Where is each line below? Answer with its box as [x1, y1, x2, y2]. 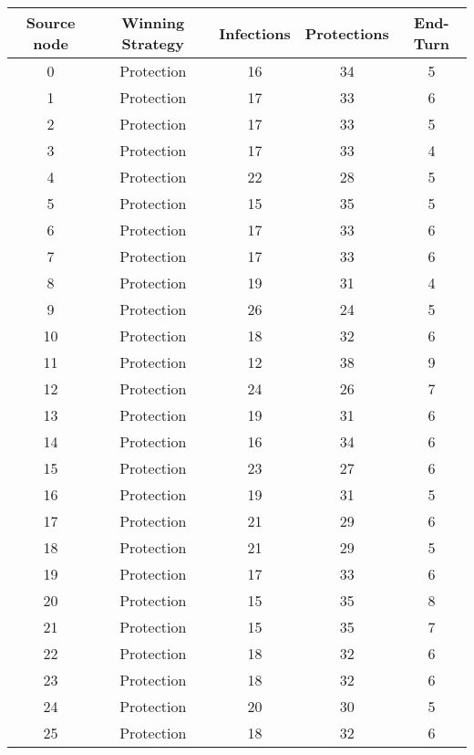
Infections [219, 22, 291, 44]
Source [26, 12, 76, 33]
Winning [121, 12, 185, 33]
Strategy [121, 33, 184, 54]
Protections [304, 22, 389, 44]
